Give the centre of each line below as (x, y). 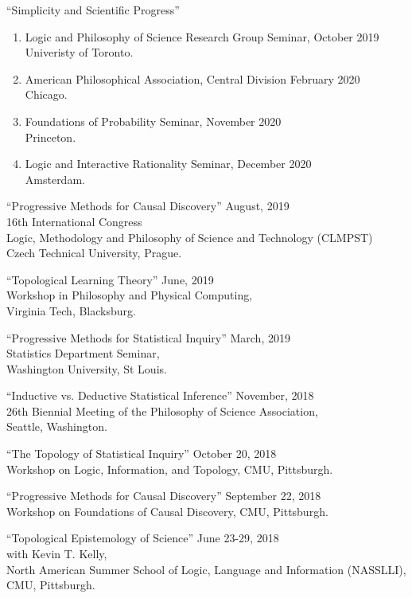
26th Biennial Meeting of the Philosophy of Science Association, (162, 410)
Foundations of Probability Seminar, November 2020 (153, 121)
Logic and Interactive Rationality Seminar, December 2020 (168, 164)
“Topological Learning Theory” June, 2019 (110, 279)
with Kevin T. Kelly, (57, 554)
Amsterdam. (55, 179)
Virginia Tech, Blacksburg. (71, 310)
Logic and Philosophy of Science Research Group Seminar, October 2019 (202, 36)
